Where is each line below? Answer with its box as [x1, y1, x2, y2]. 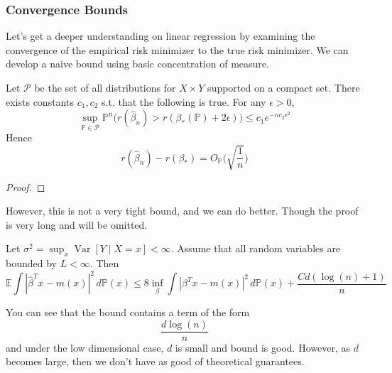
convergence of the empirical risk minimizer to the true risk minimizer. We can [6, 42, 349, 57]
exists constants [6, 94, 74, 109]
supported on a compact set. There [207, 80, 360, 94]
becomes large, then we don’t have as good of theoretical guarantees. [6, 354, 305, 369]
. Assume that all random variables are [170, 241, 341, 256]
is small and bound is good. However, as [175, 340, 350, 355]
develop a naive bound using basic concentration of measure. [6, 56, 269, 71]
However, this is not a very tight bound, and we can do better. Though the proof [6, 203, 359, 218]
